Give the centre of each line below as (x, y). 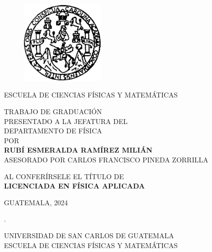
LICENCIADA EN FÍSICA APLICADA (74, 186)
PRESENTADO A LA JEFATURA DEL (66, 121)
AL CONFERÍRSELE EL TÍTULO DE (64, 176)
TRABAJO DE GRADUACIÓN (53, 111)
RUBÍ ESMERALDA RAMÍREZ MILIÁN (78, 150)
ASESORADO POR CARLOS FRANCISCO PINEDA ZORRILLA (106, 159)
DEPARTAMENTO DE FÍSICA (53, 131)
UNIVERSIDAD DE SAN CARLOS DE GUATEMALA (89, 235)
